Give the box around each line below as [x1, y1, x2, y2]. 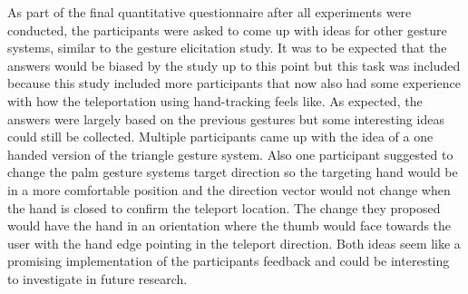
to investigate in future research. [7, 269, 188, 288]
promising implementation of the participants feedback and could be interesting [7, 251, 450, 270]
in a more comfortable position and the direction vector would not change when [7, 180, 451, 199]
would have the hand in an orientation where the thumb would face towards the [7, 216, 452, 235]
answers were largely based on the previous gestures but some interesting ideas [7, 109, 444, 128]
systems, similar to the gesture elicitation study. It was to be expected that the [7, 38, 447, 57]
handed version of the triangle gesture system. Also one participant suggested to [7, 144, 453, 163]
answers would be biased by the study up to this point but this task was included [7, 55, 461, 74]
